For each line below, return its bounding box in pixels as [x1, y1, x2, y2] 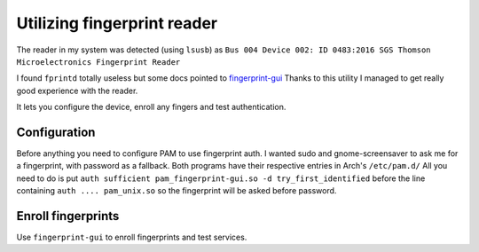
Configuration [16, 124, 96, 139]
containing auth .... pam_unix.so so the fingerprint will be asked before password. [16, 185, 337, 196]
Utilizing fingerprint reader [16, 13, 218, 33]
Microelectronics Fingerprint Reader [16, 57, 181, 67]
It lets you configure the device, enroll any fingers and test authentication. [16, 102, 287, 113]
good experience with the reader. [16, 85, 138, 96]
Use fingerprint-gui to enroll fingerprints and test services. [16, 232, 247, 243]
